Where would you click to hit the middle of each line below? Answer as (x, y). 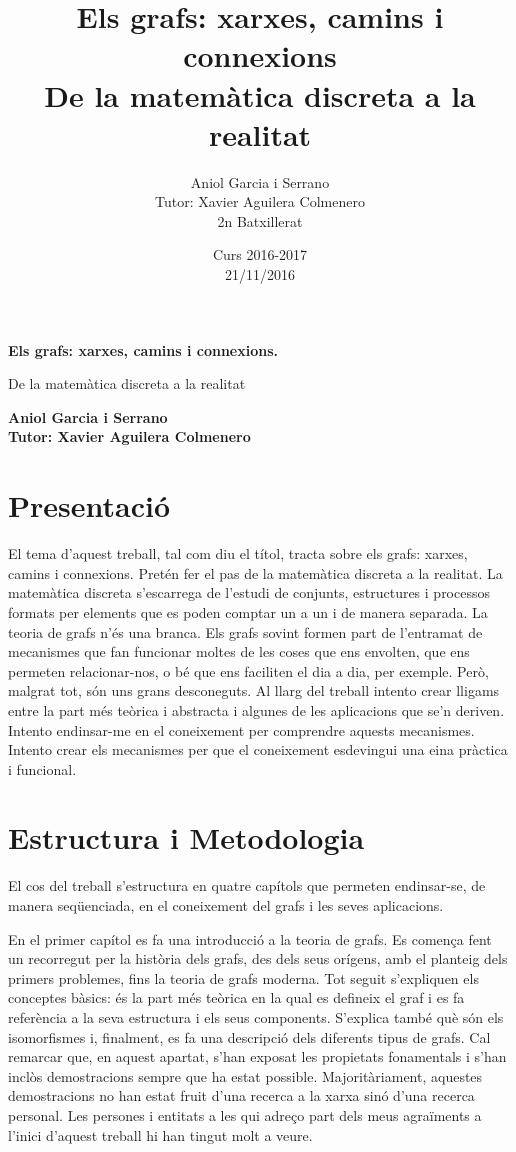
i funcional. (42, 768)
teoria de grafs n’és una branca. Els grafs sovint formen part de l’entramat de (245, 631)
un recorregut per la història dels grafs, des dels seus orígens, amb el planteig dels (258, 958)
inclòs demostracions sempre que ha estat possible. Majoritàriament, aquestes (245, 1075)
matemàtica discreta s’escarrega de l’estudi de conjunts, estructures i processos (249, 592)
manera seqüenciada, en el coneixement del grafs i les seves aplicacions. (226, 905)
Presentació (89, 505)
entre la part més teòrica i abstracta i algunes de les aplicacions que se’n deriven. (256, 709)
